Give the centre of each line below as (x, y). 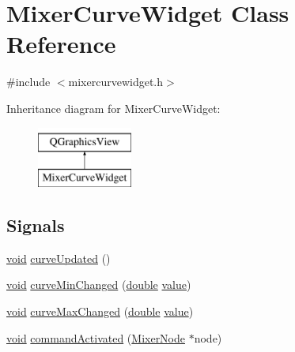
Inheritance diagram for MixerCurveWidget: (113, 108)
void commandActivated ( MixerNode (96, 337)
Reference (61, 44)
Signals (36, 225)
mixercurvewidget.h (116, 82)
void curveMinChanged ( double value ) (99, 285)
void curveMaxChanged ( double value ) (100, 311)
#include (28, 82)
